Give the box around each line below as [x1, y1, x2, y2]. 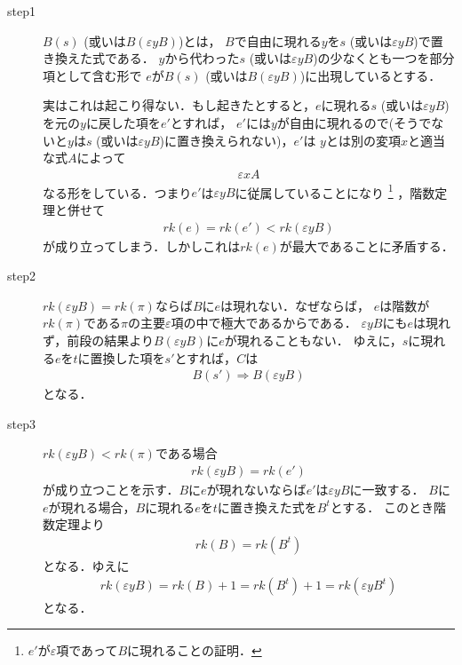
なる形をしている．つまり [43, 183, 192, 202]
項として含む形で [43, 66, 142, 84]
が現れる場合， [48, 497, 136, 516]
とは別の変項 [325, 131, 401, 149]
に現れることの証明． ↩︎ [127, 641, 262, 660]
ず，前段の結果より [43, 331, 155, 350]
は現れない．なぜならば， [220, 296, 370, 314]
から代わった [164, 49, 240, 67]
